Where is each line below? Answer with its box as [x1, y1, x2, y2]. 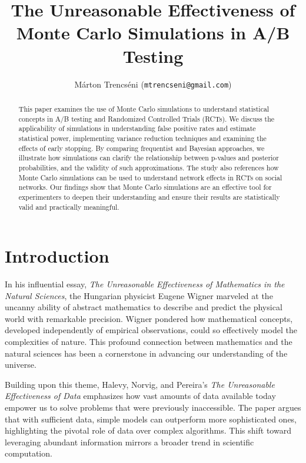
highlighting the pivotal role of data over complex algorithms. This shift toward [5, 424, 291, 437]
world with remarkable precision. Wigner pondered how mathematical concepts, [5, 312, 293, 324]
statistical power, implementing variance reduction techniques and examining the [18, 133, 267, 143]
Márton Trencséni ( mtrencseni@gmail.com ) [74, 78, 232, 90]
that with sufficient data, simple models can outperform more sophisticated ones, [5, 412, 297, 425]
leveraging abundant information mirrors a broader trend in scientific [5, 435, 254, 448]
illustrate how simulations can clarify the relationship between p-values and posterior [18, 153, 279, 163]
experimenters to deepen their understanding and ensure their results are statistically [18, 192, 280, 202]
